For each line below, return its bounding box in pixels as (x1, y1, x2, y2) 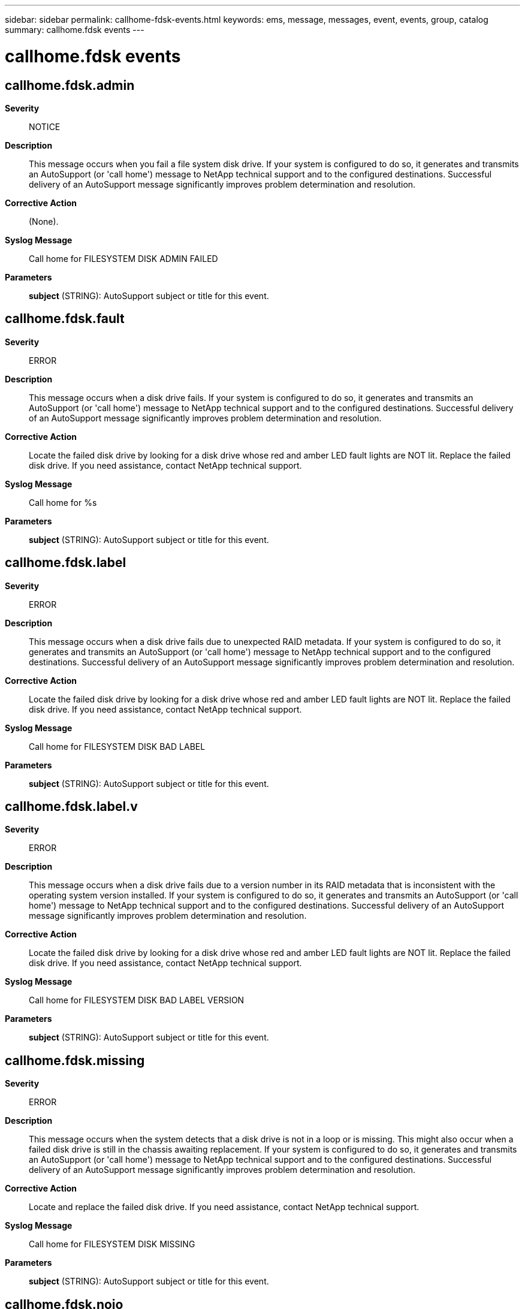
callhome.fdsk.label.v (5, 799, 138, 815)
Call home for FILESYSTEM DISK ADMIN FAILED (29, 253, 218, 264)
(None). (29, 216, 59, 227)
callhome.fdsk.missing (5, 1052, 145, 1068)
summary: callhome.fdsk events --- (5, 25, 144, 35)
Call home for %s (29, 497, 97, 508)
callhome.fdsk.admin (5, 77, 135, 93)
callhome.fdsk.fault (5, 311, 125, 327)
